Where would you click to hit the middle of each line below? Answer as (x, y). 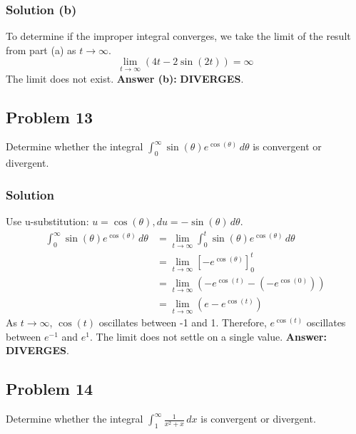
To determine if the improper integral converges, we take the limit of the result (178, 36)
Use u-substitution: (47, 221)
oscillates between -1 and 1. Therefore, (183, 322)
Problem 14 (50, 389)
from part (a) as (41, 50)
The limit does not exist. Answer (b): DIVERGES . (125, 78)
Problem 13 (50, 117)
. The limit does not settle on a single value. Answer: (208, 336)
